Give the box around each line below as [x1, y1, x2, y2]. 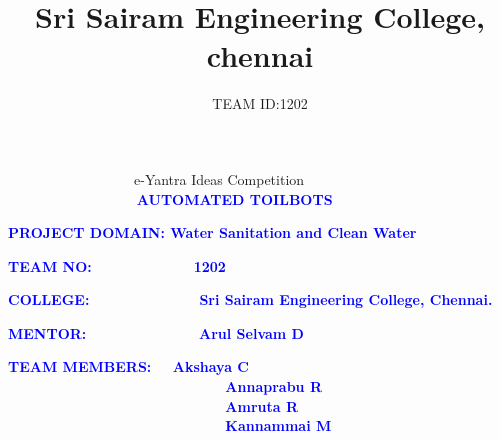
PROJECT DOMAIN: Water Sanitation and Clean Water [8, 222, 417, 243]
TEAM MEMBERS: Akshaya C [8, 356, 249, 377]
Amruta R [225, 395, 299, 416]
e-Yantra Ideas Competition [133, 168, 305, 189]
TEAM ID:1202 [212, 93, 308, 114]
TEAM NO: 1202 [8, 255, 226, 276]
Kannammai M [225, 415, 332, 436]
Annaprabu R [225, 376, 322, 397]
